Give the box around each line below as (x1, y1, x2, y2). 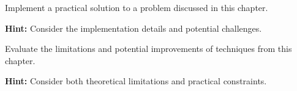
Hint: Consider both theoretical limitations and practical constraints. (5, 75, 267, 87)
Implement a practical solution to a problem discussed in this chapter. (5, 1, 268, 13)
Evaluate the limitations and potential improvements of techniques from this (5, 42, 292, 55)
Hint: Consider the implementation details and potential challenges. (5, 21, 262, 34)
